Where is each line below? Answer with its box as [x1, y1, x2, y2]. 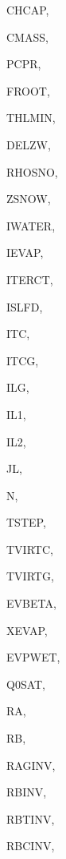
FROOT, [6, 82, 50, 99]
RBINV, [6, 784, 47, 800]
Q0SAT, [6, 675, 46, 692]
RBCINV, [6, 837, 55, 854]
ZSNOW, [6, 190, 51, 207]
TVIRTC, [6, 540, 53, 557]
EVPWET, [6, 649, 60, 666]
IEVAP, [6, 244, 44, 261]
